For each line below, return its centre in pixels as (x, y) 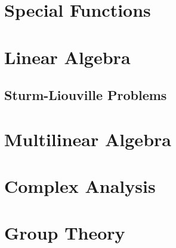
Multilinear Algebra (88, 139)
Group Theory (65, 233)
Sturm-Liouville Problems (86, 95)
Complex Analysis (80, 186)
